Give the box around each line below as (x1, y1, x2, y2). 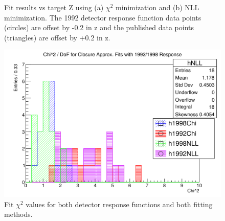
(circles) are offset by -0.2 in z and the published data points (4, 22, 194, 33)
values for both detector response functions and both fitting (26, 198, 213, 209)
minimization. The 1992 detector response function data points (4, 12, 201, 23)
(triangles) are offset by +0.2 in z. (4, 32, 110, 42)
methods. (4, 209, 33, 219)
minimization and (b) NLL (116, 2, 199, 12)
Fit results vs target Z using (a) (4, 2, 104, 12)
